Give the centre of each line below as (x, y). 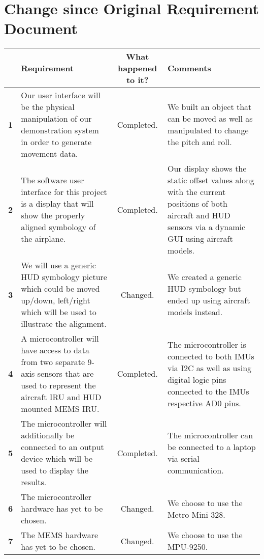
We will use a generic (58, 265)
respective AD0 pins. (204, 403)
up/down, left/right (56, 300)
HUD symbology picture (64, 277)
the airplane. (43, 239)
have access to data (55, 350)
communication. (195, 470)
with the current (196, 192)
